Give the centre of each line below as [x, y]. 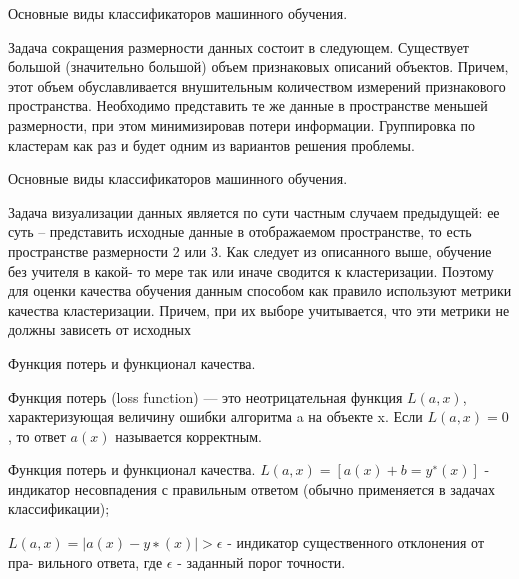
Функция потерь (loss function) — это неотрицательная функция [205, 396]
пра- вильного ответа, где [85, 561]
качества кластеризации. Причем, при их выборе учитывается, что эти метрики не [259, 309]
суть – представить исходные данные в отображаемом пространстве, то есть [240, 231]
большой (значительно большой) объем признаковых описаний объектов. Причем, [258, 66]
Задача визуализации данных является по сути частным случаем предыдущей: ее [254, 211]
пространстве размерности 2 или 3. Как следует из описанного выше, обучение [250, 250]
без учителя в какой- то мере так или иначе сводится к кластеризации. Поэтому [251, 270]
